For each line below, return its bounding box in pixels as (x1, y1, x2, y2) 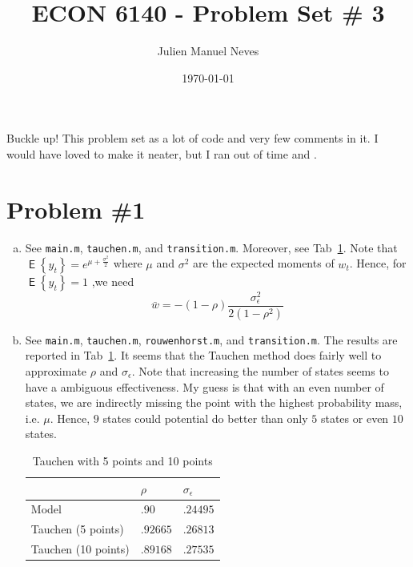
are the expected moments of (193, 255, 335, 271)
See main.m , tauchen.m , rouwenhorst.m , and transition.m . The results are (25, 331, 398, 348)
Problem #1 (6, 192, 146, 225)
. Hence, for (349, 255, 407, 271)
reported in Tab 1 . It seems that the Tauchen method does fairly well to (25, 347, 382, 364)
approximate (25, 362, 87, 379)
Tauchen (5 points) (30, 521, 124, 537)
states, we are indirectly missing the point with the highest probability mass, (25, 394, 403, 411)
